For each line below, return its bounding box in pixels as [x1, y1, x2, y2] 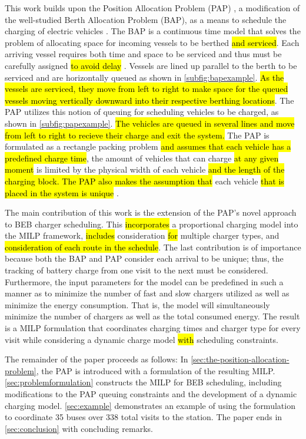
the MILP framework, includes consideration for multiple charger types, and [5, 229, 280, 242]
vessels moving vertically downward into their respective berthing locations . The [5, 94, 294, 106]
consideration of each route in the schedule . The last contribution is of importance [5, 240, 301, 253]
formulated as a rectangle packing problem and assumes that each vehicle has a [5, 140, 291, 153]
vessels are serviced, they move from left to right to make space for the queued [5, 82, 288, 95]
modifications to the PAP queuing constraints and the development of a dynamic [5, 388, 297, 400]
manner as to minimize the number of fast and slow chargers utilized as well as [5, 287, 290, 299]
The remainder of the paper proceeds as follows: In [5, 353, 188, 365]
